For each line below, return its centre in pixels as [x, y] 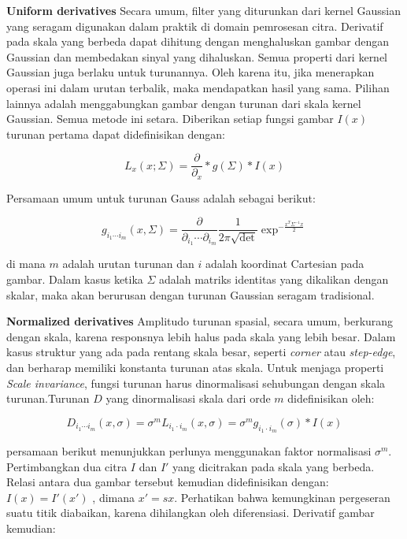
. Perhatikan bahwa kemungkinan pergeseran [282, 497]
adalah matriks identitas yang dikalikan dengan [274, 279]
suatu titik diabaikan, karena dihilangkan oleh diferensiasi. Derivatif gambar [191, 513]
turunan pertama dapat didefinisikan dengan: [116, 134]
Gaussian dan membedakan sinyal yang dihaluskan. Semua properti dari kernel [197, 56]
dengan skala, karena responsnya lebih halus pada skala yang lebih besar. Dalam [201, 336]
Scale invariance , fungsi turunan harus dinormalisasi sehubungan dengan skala [196, 383]
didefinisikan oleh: [331, 398]
